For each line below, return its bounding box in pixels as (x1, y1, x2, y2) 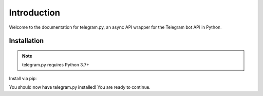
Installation (9, 37, 44, 45)
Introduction (9, 7, 60, 18)
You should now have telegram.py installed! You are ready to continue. (9, 84, 150, 90)
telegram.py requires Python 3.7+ (22, 62, 90, 68)
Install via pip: (9, 75, 37, 81)
